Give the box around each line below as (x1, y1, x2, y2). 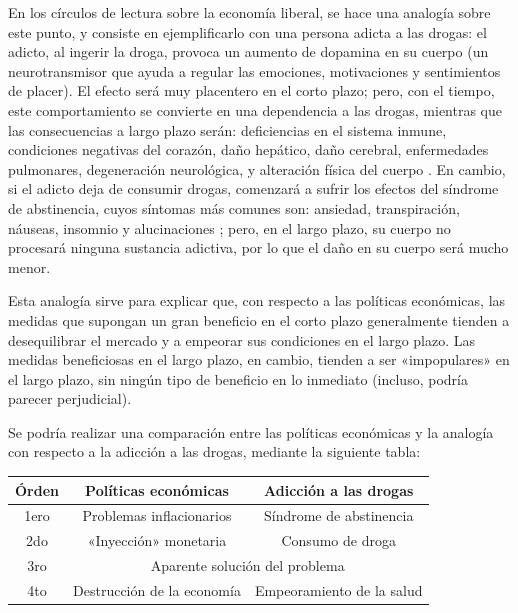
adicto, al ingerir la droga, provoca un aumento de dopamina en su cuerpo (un (8, 41, 489, 62)
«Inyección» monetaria (87, 530, 227, 551)
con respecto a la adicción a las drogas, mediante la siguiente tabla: (8, 441, 421, 462)
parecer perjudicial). (8, 388, 132, 409)
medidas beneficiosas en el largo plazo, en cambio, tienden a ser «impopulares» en (8, 349, 510, 370)
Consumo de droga (281, 530, 396, 551)
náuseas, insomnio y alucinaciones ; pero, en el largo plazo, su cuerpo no (8, 217, 451, 238)
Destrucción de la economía (73, 579, 241, 600)
